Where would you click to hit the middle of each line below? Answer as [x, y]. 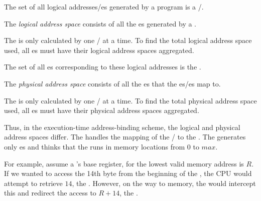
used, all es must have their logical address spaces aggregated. [99, 50]
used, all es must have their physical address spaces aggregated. [102, 110]
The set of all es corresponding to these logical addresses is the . [103, 67]
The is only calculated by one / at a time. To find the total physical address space [130, 100]
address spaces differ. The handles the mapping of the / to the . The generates [125, 137]
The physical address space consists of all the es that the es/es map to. [112, 83]
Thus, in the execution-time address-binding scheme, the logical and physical [122, 127]
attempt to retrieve [33, 183]
